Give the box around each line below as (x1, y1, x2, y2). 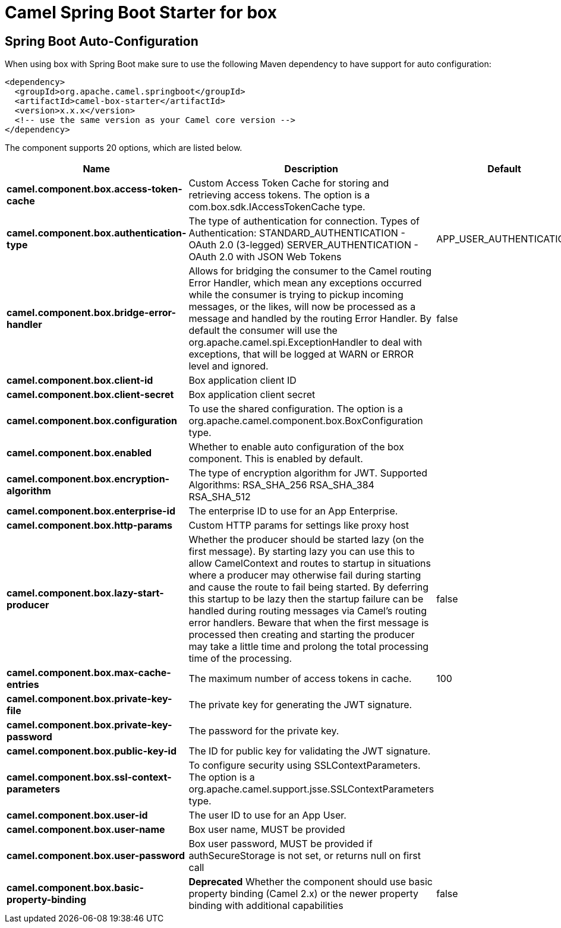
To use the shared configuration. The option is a (188, 403, 404, 415)
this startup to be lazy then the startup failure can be (188, 593, 424, 605)
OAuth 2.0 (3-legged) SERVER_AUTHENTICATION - (188, 239, 418, 251)
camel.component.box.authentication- (7, 227, 187, 239)
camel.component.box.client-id (7, 374, 153, 387)
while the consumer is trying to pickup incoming (188, 289, 404, 301)
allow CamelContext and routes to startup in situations (188, 557, 431, 570)
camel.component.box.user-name (7, 823, 165, 836)
